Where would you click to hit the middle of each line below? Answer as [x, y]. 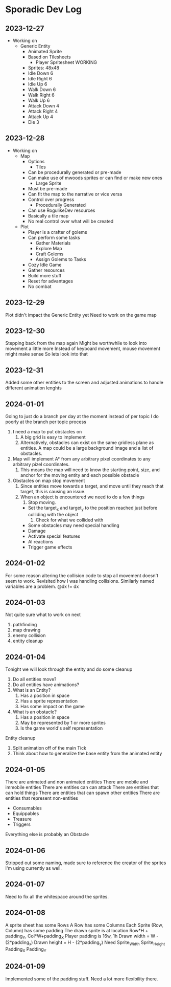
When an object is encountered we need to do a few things [82, 497]
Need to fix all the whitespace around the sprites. [57, 896]
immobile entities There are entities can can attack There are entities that [82, 787]
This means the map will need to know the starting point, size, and [90, 470]
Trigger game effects [50, 547]
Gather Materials [53, 243]
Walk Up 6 [39, 100]
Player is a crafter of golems [58, 232]
